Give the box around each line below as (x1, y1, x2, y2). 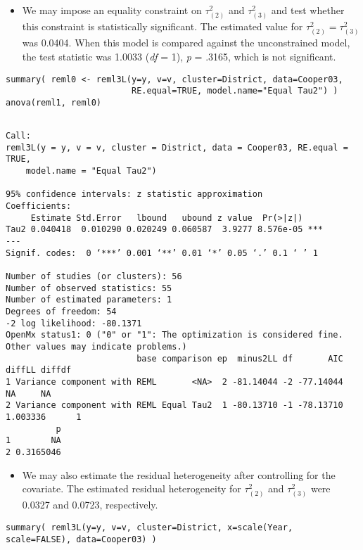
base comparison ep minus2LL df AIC (136, 353, 343, 364)
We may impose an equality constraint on (22, 3, 202, 17)
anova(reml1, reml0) (6, 97, 102, 108)
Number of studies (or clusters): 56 (6, 271, 182, 281)
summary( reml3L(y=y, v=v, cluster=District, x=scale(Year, (6, 522, 293, 532)
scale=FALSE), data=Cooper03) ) (6, 534, 157, 544)
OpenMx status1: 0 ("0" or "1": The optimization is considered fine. (6, 330, 343, 340)
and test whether (271, 3, 345, 17)
